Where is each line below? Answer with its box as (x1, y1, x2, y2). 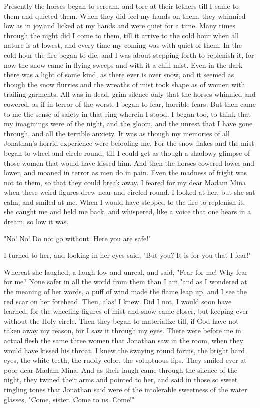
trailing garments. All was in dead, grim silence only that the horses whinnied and (4, 89, 256, 99)
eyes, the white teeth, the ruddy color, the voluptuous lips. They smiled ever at (4, 355, 247, 365)
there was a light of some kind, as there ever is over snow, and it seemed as (4, 69, 234, 80)
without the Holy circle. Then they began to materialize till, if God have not (4, 315, 239, 326)
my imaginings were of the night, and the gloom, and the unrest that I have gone (4, 118, 253, 129)
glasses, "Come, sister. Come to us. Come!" (4, 394, 135, 404)
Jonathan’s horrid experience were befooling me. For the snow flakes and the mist (4, 138, 254, 148)
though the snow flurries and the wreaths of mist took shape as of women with (4, 79, 245, 89)
